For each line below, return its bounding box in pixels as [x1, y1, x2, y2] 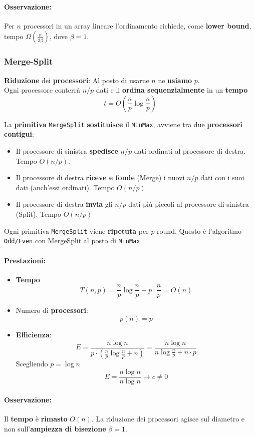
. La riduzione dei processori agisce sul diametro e [91, 413, 245, 423]
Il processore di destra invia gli [16, 199, 113, 209]
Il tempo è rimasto [4, 413, 68, 423]
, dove [49, 31, 68, 42]
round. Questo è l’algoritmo [157, 225, 242, 236]
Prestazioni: [4, 255, 46, 265]
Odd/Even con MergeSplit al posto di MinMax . [4, 235, 142, 246]
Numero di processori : [16, 305, 88, 315]
